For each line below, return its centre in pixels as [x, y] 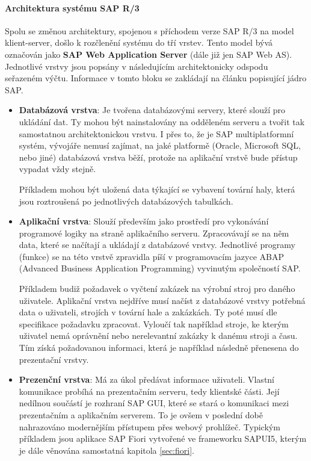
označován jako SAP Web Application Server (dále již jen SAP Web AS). [149, 54]
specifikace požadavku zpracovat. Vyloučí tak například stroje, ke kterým [154, 323]
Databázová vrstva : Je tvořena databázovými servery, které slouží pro [152, 110]
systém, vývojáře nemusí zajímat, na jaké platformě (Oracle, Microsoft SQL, [160, 145]
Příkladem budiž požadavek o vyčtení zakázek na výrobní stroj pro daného [157, 289]
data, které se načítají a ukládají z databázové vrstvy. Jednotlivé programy [157, 245]
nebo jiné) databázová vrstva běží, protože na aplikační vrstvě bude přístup [158, 157]
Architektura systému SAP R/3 [72, 8]
